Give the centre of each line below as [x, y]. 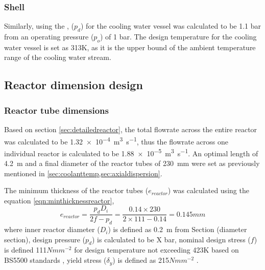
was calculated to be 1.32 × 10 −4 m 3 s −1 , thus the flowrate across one [116, 140]
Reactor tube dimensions [56, 110]
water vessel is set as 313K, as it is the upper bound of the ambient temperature [130, 47]
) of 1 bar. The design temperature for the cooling [178, 37]
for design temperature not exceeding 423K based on [156, 250]
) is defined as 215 [141, 260]
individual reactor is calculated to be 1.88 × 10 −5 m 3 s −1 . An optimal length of [131, 152]
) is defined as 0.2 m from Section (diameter [177, 229]
